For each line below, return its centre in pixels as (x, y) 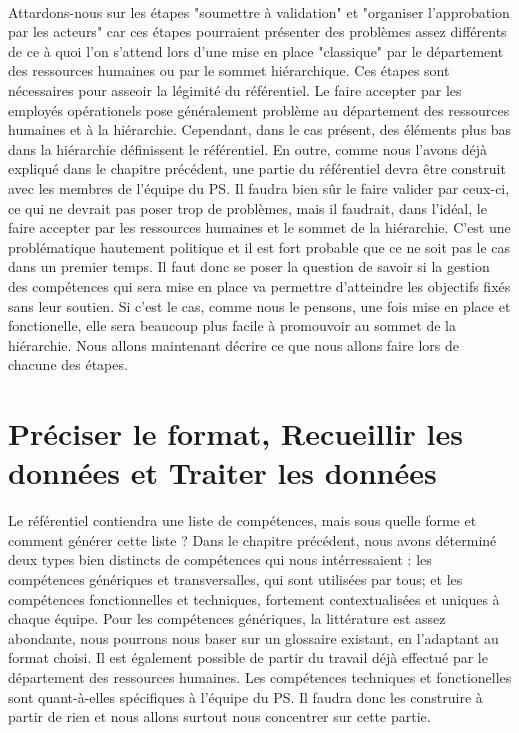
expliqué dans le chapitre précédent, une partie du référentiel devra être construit (257, 168)
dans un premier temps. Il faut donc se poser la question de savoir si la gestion (249, 266)
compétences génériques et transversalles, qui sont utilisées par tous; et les (235, 578)
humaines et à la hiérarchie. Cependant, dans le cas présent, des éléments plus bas (260, 129)
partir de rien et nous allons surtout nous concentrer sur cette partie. (219, 716)
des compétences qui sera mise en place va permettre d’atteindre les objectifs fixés (259, 285)
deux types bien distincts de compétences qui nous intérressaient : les (220, 559)
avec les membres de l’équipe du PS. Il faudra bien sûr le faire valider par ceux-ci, (259, 187)
